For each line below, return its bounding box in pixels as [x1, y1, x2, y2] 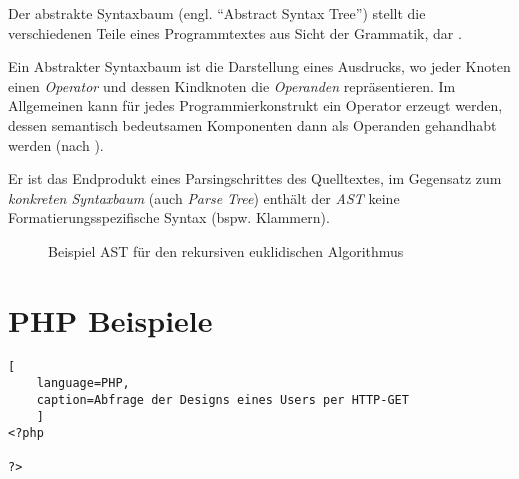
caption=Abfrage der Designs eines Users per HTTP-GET [36, 392, 409, 407]
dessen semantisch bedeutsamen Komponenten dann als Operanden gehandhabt [8, 114, 497, 135]
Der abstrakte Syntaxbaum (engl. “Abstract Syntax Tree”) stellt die [8, 3, 426, 23]
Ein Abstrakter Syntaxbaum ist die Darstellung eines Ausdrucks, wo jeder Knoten [8, 56, 511, 77]
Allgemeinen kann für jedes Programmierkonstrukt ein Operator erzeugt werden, [8, 95, 503, 116]
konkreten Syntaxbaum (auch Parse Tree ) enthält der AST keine [8, 187, 400, 208]
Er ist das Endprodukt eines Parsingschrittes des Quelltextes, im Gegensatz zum [8, 168, 502, 189]
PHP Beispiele [8, 299, 213, 340]
